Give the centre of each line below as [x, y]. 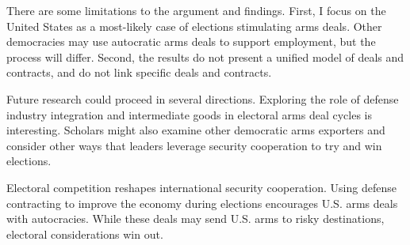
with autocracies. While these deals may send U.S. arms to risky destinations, [195, 219]
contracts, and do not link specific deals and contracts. [139, 72]
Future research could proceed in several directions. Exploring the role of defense [203, 98]
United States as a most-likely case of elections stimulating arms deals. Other [194, 26]
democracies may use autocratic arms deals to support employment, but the [191, 41]
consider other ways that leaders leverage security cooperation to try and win [194, 145]
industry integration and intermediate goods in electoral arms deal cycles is [190, 114]
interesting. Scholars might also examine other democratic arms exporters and [196, 130]
